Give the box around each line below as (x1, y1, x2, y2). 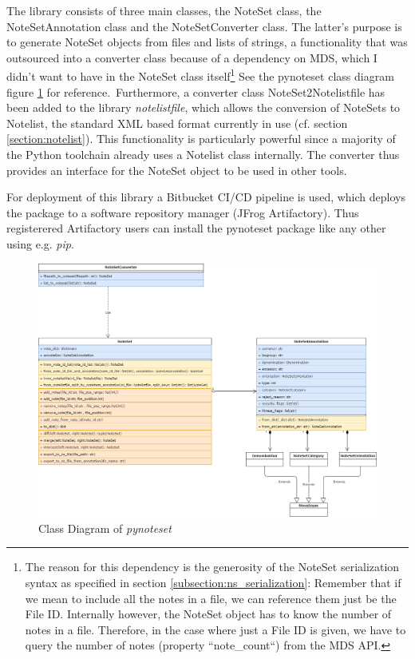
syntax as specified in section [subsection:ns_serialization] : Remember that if (25, 574, 401, 590)
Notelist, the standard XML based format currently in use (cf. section (6, 114, 348, 131)
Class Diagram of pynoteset (38, 519, 172, 536)
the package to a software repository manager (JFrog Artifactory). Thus (6, 204, 359, 220)
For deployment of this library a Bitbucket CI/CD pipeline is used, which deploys (6, 189, 405, 205)
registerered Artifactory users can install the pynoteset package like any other (6, 220, 386, 236)
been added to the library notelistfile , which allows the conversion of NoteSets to (6, 99, 401, 116)
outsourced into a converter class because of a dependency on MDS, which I (6, 49, 377, 66)
